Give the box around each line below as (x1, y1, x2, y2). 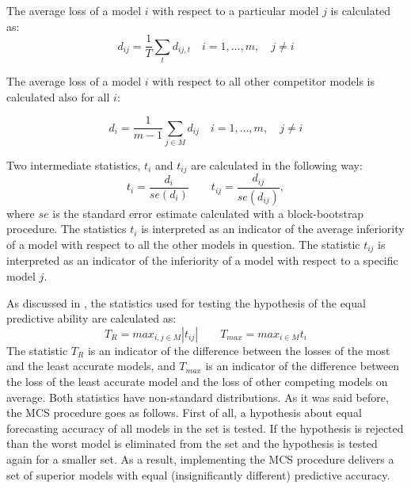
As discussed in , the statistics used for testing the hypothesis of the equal (6, 294, 366, 311)
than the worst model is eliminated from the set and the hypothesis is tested (6, 435, 378, 452)
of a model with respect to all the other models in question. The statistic (6, 235, 360, 252)
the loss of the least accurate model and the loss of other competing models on (6, 372, 388, 389)
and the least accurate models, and (6, 357, 176, 374)
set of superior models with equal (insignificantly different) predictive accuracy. (6, 466, 390, 483)
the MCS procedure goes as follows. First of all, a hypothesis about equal (6, 404, 362, 421)
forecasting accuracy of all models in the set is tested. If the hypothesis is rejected (6, 419, 404, 436)
